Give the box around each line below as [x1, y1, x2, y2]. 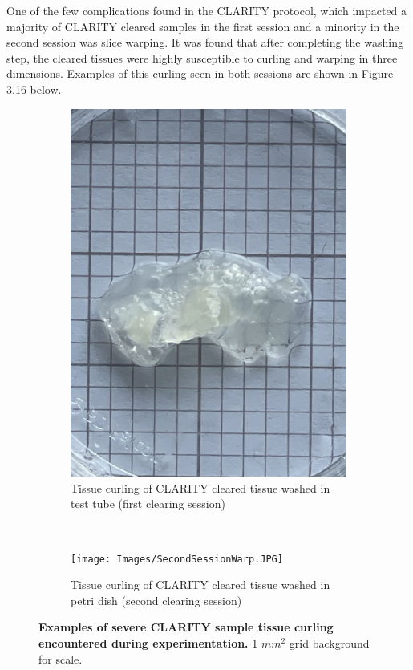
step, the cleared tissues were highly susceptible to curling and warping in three [6, 49, 398, 66]
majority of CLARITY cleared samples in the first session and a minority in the [6, 18, 399, 35]
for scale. [38, 650, 83, 667]
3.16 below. [6, 80, 62, 97]
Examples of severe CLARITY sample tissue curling [38, 619, 334, 635]
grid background [289, 635, 370, 652]
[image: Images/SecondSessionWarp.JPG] [71, 553, 283, 565]
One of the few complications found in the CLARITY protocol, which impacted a [6, 2, 407, 18]
